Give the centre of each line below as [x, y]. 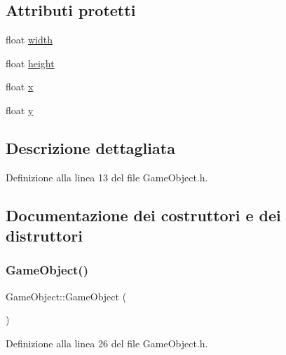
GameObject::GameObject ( [66, 296]
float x [20, 86]
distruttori [44, 236]
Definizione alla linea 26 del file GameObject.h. [107, 343]
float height [30, 63]
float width [29, 40]
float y [20, 110]
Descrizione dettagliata [90, 147]
